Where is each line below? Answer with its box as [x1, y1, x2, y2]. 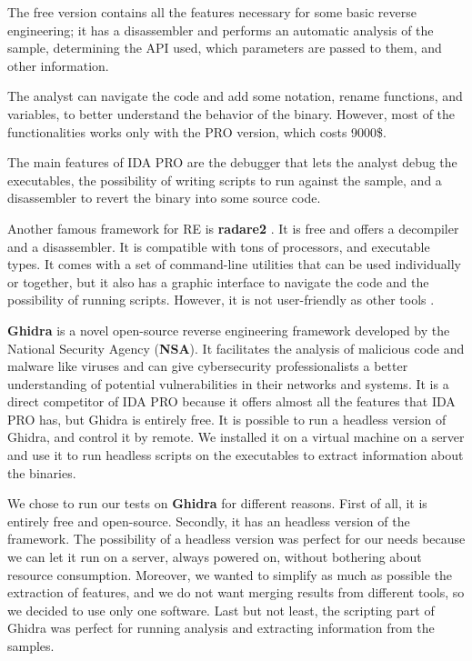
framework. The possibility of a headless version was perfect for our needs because [7, 529, 466, 548]
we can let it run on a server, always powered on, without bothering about [7, 547, 422, 566]
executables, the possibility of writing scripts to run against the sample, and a [7, 170, 442, 189]
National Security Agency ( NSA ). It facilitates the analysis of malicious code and [7, 338, 465, 357]
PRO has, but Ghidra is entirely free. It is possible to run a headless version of [7, 409, 447, 428]
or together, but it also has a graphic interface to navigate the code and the [7, 272, 429, 291]
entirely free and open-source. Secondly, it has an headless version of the [7, 511, 410, 530]
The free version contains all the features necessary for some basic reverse [7, 3, 417, 21]
